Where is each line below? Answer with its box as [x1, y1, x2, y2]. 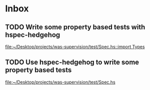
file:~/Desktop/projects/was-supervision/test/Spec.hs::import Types [5, 44, 145, 50]
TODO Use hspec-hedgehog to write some [5, 58, 139, 67]
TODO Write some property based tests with [5, 23, 146, 31]
